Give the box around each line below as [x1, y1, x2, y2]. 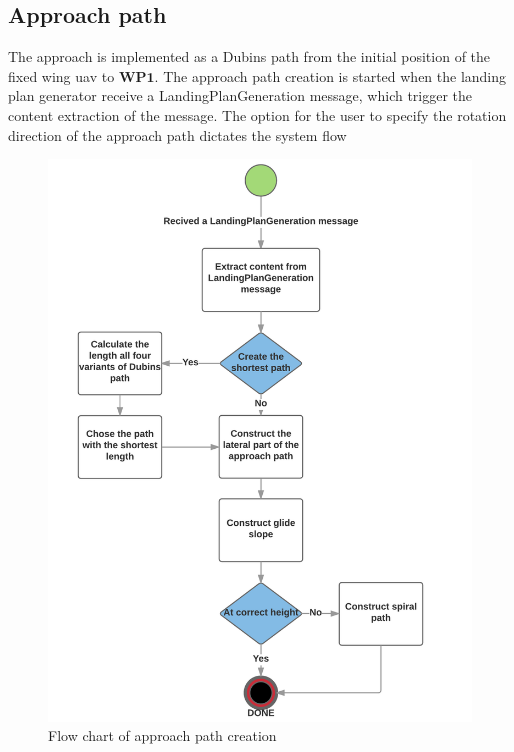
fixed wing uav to [8, 65, 115, 86]
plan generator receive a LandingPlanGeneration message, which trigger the [8, 85, 473, 106]
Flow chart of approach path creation [48, 725, 277, 746]
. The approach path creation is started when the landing [154, 65, 507, 86]
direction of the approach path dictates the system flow [8, 124, 347, 145]
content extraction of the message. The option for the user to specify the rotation [8, 104, 507, 125]
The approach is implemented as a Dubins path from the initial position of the [8, 46, 491, 67]
